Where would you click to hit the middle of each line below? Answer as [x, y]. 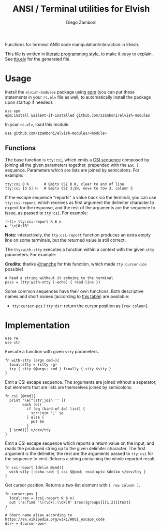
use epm [13, 111]
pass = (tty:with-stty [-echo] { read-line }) [53, 282]
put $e [37, 422]
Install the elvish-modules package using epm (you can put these [70, 92]
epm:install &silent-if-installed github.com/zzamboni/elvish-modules [78, 115]
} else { [35, 417]
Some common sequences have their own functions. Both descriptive [74, 291]
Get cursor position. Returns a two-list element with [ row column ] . [73, 485]
